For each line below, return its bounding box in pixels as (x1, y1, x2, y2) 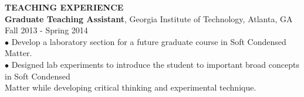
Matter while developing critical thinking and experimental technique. (5, 81, 256, 93)
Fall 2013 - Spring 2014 (5, 24, 88, 36)
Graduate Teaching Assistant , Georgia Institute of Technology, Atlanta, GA (5, 12, 293, 25)
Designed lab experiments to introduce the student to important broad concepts (11, 58, 299, 70)
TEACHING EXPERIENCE (5, 1, 124, 13)
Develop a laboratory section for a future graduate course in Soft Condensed (11, 35, 286, 47)
